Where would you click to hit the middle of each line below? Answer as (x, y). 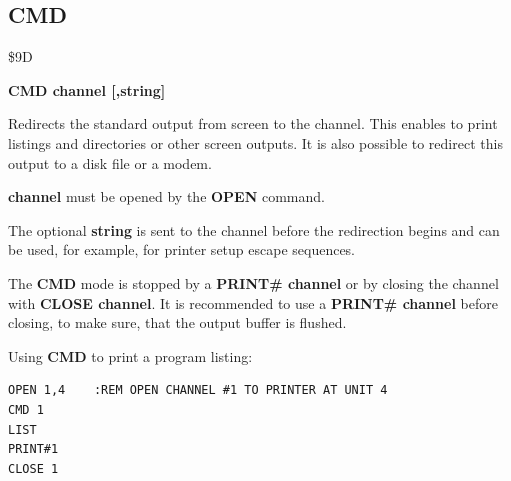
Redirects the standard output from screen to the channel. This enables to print (253, 123)
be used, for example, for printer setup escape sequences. (182, 249)
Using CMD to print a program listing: (130, 355)
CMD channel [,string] (87, 89)
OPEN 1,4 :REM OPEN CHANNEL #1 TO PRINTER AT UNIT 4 (198, 390)
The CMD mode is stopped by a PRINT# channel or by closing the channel (253, 282)
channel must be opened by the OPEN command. (166, 196)
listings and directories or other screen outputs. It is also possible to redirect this (255, 142)
